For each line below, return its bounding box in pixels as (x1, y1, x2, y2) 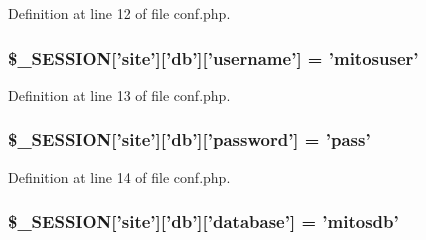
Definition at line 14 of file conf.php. (8, 166, 231, 187)
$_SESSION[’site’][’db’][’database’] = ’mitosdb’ (8, 209, 399, 234)
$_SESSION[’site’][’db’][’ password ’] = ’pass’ (8, 127, 371, 152)
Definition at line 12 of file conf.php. (8, 3, 231, 23)
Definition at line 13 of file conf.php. (8, 84, 231, 105)
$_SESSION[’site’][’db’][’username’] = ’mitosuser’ (8, 45, 419, 70)
